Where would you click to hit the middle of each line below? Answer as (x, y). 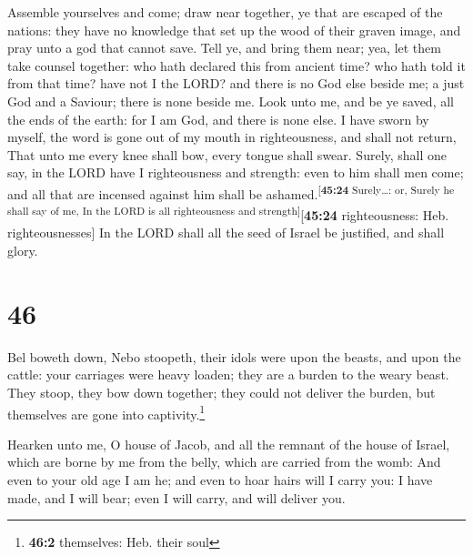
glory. (23, 251)
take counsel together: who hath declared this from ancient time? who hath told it (236, 65)
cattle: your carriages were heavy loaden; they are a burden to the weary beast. (228, 374)
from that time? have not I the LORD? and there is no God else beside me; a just (236, 83)
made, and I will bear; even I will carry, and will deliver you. (176, 497)
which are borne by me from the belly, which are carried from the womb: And (224, 462)
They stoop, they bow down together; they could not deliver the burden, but (221, 392)
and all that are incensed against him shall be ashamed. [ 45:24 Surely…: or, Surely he (231, 192)
